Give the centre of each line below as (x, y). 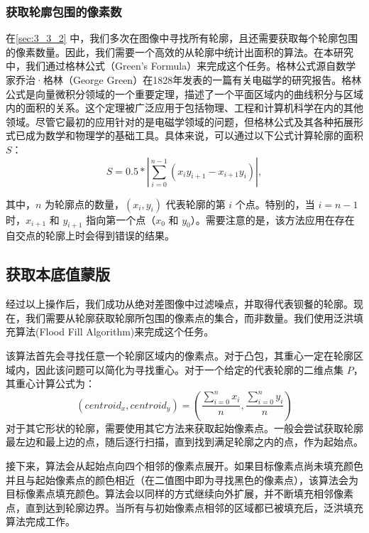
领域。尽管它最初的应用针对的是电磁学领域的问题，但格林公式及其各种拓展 (180, 121)
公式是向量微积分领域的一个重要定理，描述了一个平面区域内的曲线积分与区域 (184, 93)
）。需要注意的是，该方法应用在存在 (272, 219)
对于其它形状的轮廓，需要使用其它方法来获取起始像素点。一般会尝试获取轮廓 (184, 427)
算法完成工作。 (40, 521)
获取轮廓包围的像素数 (64, 11)
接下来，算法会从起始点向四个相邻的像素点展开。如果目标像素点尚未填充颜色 (184, 465)
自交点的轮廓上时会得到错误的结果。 (90, 236)
